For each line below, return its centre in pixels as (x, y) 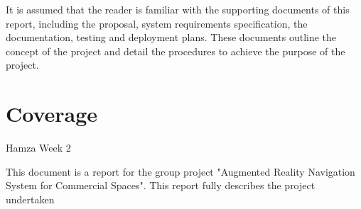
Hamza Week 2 (38, 148)
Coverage (52, 114)
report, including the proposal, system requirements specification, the (157, 23)
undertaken (30, 199)
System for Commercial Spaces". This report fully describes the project (161, 185)
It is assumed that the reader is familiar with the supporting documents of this (178, 9)
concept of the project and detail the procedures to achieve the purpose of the (176, 51)
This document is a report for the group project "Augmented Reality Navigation (180, 171)
